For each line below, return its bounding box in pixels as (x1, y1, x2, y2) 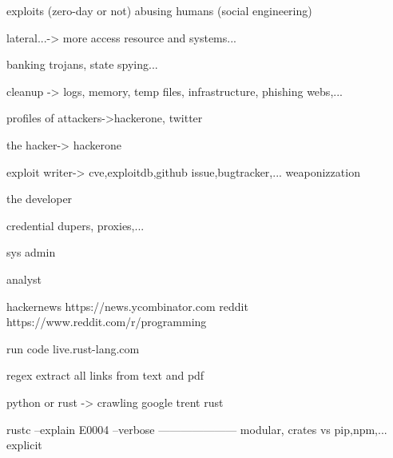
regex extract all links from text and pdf (6, 367, 204, 384)
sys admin (6, 244, 56, 261)
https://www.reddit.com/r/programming (6, 313, 207, 330)
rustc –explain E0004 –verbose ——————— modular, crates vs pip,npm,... (6, 420, 387, 437)
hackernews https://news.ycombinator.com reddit (6, 297, 248, 314)
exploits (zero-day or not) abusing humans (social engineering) (6, 2, 312, 18)
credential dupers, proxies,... (6, 217, 145, 233)
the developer (6, 190, 73, 207)
